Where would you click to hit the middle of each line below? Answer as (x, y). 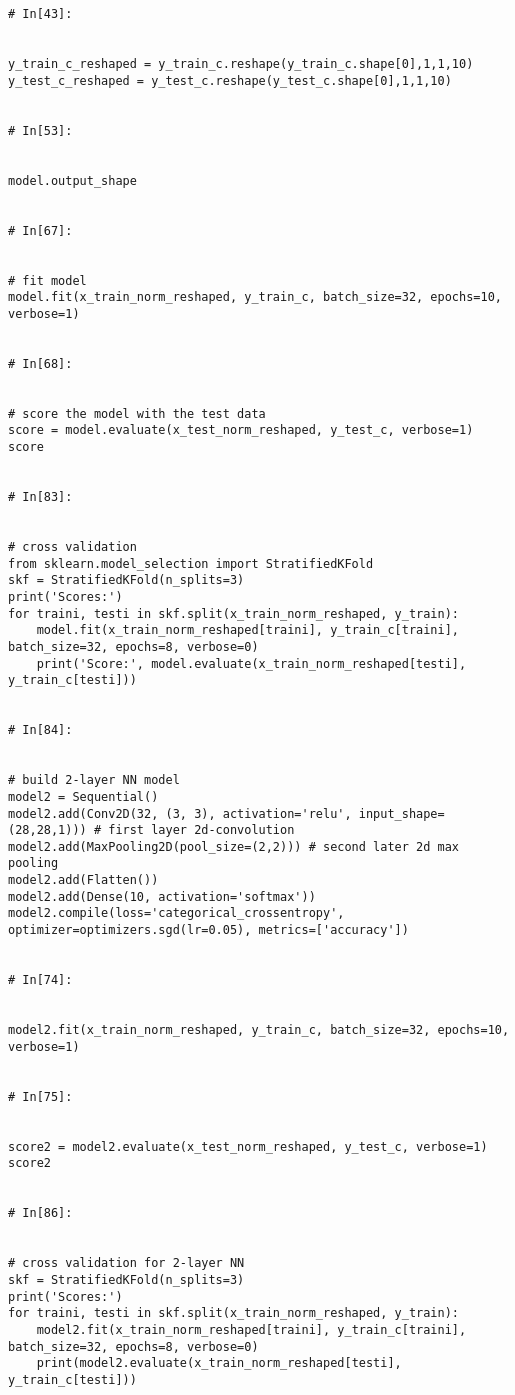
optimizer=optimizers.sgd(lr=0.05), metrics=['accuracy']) (208, 930)
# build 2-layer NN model (94, 780)
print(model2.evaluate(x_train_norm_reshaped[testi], (219, 1363)
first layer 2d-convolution (201, 830)
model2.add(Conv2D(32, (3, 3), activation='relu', (180, 813)
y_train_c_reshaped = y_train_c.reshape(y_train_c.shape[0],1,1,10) (241, 63)
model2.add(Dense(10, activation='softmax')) (162, 896)
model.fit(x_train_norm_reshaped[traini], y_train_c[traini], (248, 630)
